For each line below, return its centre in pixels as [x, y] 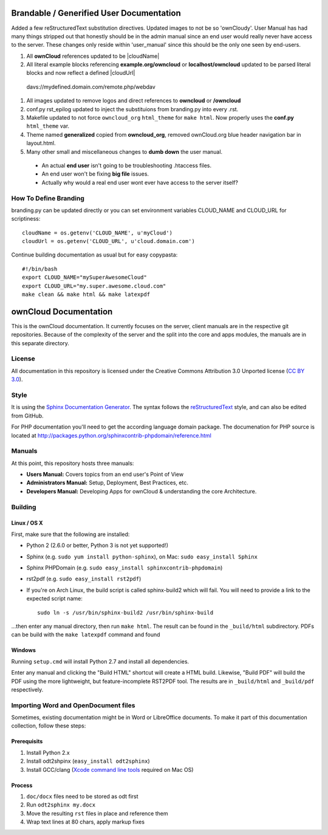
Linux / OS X [27, 523]
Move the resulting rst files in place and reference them [97, 813]
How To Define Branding [48, 198]
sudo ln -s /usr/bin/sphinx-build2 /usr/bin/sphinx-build [125, 613]
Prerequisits [27, 741]
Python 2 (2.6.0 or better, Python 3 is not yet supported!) [97, 545]
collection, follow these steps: [49, 726]
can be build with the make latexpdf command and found [86, 634]
